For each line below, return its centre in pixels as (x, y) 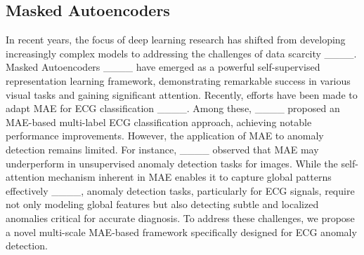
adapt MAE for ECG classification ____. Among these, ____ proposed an (173, 108)
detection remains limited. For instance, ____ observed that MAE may (162, 149)
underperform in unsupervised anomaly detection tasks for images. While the (172, 163)
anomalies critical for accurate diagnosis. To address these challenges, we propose (180, 218)
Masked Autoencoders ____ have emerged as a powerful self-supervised (163, 67)
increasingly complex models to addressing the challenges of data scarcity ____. (181, 53)
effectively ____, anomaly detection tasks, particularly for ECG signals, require (180, 190)
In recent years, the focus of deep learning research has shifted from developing (176, 40)
